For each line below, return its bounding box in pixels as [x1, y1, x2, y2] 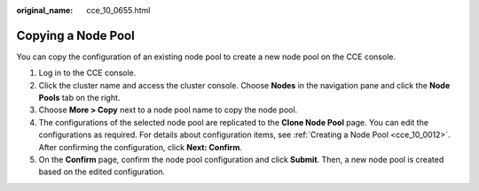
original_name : [16, 5, 74, 15]
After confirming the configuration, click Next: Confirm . [38, 141, 243, 152]
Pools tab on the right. [38, 93, 121, 103]
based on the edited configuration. [38, 166, 166, 177]
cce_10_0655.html [86, 5, 151, 15]
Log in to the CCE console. [38, 67, 137, 79]
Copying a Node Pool [16, 27, 135, 43]
